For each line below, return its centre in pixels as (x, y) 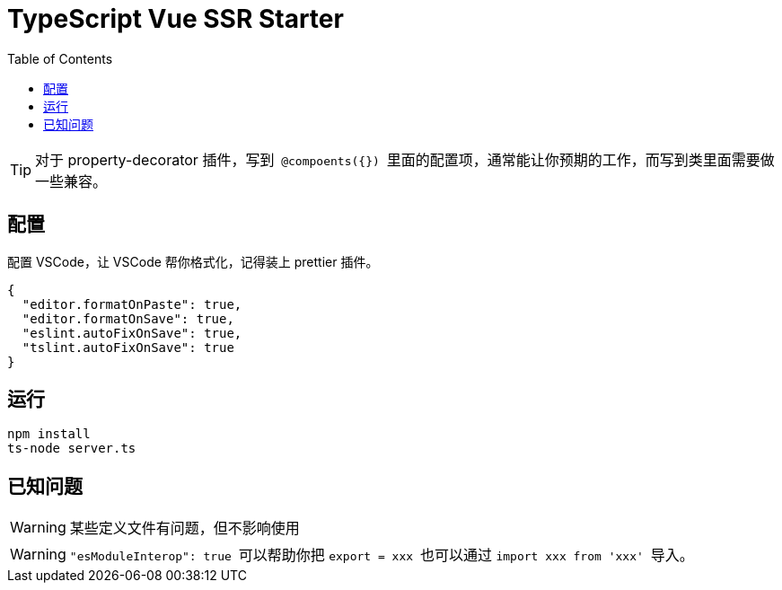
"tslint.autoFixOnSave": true (128, 347)
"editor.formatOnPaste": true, (132, 304)
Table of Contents (60, 58)
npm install (49, 434)
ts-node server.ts (72, 449)
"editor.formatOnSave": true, (128, 318)
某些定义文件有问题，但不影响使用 (185, 528)
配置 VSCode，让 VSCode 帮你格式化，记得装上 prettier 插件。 (193, 261)
